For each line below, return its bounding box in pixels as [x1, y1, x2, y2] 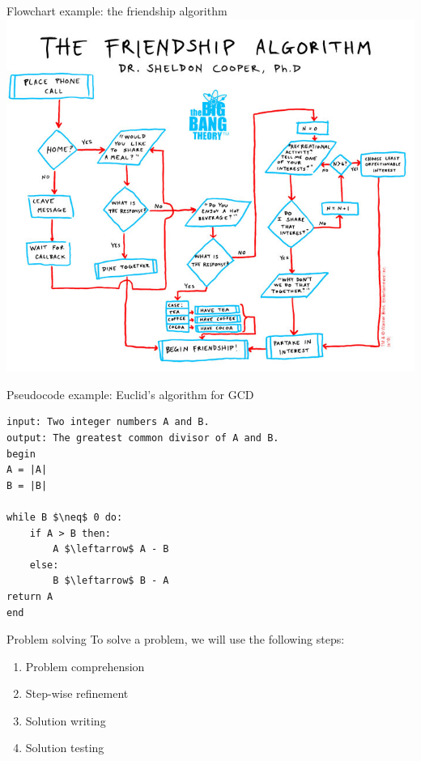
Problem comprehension [25, 657, 145, 674]
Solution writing [25, 712, 106, 729]
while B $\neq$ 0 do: [6, 511, 123, 523]
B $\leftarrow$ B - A [53, 575, 169, 587]
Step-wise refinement [25, 685, 129, 702]
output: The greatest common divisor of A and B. [6, 432, 279, 444]
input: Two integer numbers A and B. [6, 416, 210, 428]
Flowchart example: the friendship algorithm [6, 2, 228, 19]
